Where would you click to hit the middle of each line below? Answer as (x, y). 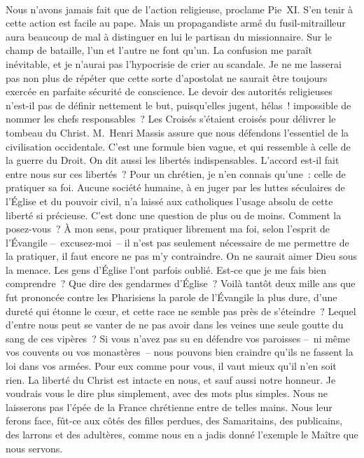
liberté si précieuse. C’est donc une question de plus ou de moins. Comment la (174, 215)
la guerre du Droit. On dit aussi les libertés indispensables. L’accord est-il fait (173, 160)
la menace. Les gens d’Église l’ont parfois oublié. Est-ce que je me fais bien (166, 269)
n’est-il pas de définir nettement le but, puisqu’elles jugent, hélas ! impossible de (178, 105)
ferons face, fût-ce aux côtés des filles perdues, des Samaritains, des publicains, (174, 421)
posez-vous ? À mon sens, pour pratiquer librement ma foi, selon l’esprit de (168, 229)
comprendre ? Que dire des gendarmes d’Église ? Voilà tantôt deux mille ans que (181, 283)
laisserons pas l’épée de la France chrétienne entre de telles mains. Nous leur (169, 407)
